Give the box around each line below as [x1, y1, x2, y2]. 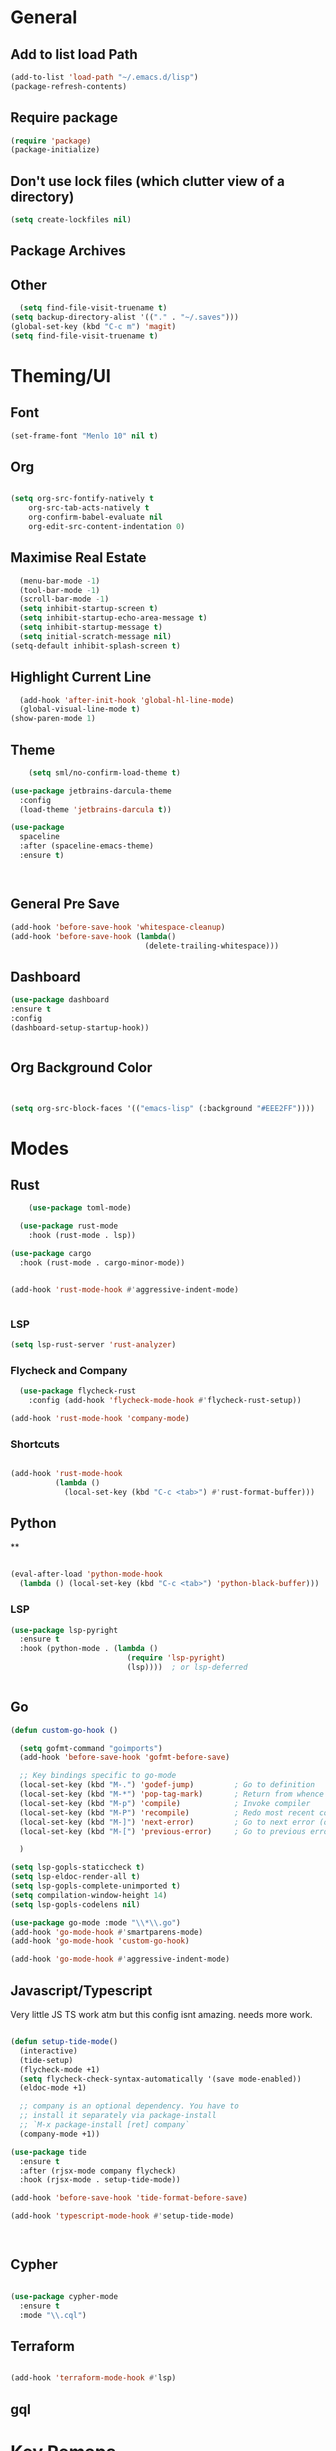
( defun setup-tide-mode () [10, 2037, 118, 2047]
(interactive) [19, 2046, 78, 2056]
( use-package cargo [10, 1249, 92, 1259]
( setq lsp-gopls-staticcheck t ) [10, 1862, 145, 1873]
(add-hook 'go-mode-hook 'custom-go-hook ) [10, 1936, 190, 1946]
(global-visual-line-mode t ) [19, 704, 141, 715]
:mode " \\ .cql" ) [19, 2310, 87, 2320]
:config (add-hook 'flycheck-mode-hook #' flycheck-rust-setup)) [28, 1395, 302, 1405]
